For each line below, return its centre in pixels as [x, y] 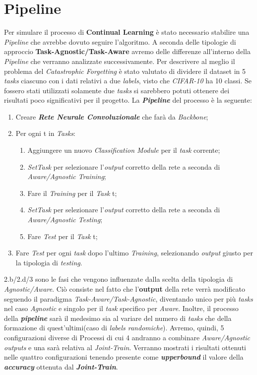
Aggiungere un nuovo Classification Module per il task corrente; [124, 150]
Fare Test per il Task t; [63, 236]
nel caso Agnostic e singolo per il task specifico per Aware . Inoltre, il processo [121, 308]
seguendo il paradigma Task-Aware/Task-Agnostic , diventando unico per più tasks [128, 298]
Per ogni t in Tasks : [45, 133]
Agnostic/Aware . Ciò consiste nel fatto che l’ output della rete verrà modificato [125, 289]
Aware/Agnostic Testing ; [65, 219]
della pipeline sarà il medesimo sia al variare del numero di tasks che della [118, 318]
